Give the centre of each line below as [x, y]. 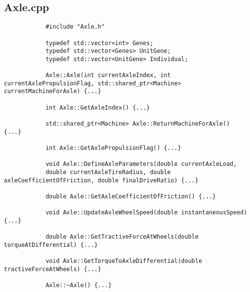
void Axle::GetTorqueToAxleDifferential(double [124, 261]
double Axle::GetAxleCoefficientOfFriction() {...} [131, 196]
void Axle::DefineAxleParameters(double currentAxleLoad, [141, 164]
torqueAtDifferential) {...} [51, 245]
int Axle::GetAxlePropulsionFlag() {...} [113, 148]
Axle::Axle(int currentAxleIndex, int [108, 75]
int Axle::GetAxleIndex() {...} [98, 107]
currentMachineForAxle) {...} [53, 91]
